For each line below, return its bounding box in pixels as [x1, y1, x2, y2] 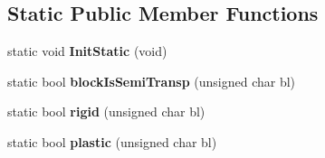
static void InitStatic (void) [7, 42, 167, 60]
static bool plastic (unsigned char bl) [7, 132, 217, 151]
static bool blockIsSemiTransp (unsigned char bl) [7, 71, 296, 90]
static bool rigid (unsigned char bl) [7, 102, 206, 121]
